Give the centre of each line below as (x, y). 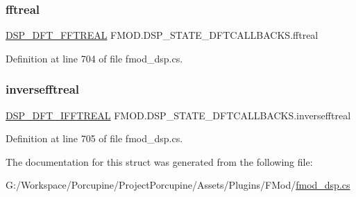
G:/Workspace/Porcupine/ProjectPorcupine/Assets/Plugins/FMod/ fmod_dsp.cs (178, 185)
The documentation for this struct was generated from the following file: (159, 161)
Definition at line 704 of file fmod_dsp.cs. (94, 58)
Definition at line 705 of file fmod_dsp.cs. (94, 138)
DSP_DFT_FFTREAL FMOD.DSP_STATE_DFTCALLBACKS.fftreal (162, 35)
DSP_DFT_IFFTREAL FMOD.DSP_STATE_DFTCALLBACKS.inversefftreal (178, 115)
